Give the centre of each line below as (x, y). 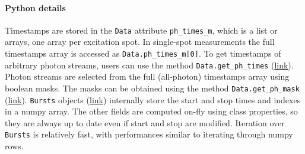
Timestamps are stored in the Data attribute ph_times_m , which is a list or (141, 30)
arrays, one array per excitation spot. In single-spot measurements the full (140, 42)
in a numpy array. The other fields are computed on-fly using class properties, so (151, 111)
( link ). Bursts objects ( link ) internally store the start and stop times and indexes (153, 99)
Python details (35, 7)
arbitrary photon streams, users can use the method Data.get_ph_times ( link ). (149, 65)
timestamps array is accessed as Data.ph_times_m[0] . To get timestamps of (143, 53)
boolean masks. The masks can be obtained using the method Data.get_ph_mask (152, 88)
